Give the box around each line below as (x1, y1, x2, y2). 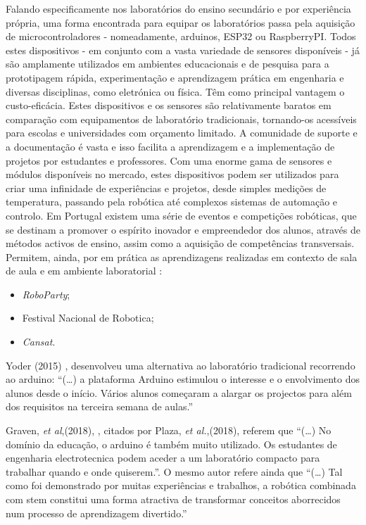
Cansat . (22, 334, 56, 349)
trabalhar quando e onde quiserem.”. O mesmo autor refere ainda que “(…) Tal (6, 464, 343, 479)
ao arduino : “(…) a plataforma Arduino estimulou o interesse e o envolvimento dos (6, 372, 360, 386)
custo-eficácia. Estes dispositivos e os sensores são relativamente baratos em (6, 98, 332, 113)
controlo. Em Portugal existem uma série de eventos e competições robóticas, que (6, 208, 357, 222)
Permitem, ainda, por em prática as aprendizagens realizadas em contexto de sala (6, 249, 358, 264)
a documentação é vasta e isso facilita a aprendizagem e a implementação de (6, 139, 335, 153)
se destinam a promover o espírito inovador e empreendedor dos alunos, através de (6, 222, 360, 236)
